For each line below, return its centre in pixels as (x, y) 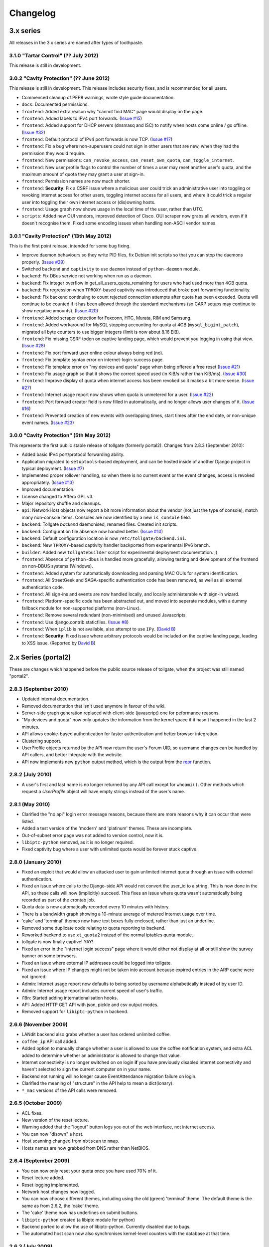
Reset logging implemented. (50, 1185)
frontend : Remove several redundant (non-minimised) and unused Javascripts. (104, 615)
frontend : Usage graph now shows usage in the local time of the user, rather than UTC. (113, 209)
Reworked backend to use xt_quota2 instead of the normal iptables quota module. (108, 935)
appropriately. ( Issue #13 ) (48, 482)
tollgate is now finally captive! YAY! (58, 942)
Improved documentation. (48, 489)
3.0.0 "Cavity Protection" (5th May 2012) (60, 435)
